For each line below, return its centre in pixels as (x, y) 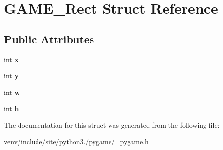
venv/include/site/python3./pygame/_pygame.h (76, 141)
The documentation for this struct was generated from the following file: (112, 124)
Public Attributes (49, 39)
